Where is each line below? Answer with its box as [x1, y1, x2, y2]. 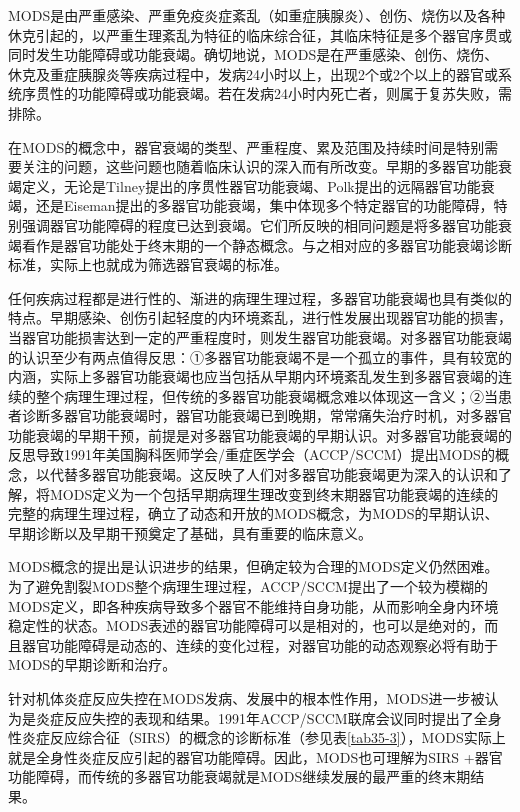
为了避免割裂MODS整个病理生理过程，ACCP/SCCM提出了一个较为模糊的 [8, 576, 488, 597]
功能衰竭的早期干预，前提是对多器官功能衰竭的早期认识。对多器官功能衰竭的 [8, 424, 512, 445]
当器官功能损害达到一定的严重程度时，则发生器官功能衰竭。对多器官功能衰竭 [8, 326, 512, 347]
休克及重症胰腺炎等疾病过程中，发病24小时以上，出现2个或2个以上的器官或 [8, 63, 498, 84]
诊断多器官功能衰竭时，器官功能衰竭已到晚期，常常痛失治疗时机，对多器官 [21, 405, 512, 426]
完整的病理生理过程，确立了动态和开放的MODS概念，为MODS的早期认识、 [8, 503, 499, 524]
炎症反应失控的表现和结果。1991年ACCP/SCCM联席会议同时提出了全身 [35, 707, 502, 728]
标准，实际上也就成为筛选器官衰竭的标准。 [8, 254, 288, 275]
